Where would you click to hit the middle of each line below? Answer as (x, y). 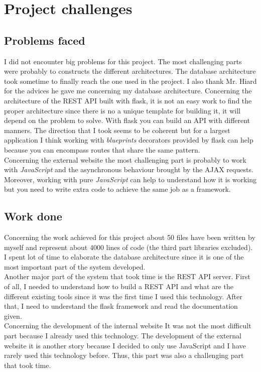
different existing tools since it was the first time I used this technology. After (123, 296)
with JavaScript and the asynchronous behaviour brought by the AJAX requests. (129, 169)
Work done (33, 216)
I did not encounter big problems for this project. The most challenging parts (123, 61)
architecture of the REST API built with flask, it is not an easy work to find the (128, 100)
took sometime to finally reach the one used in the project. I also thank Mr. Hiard (130, 81)
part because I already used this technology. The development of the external (123, 336)
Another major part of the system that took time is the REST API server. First (127, 276)
